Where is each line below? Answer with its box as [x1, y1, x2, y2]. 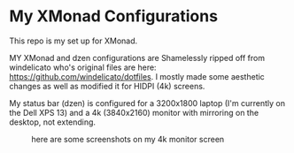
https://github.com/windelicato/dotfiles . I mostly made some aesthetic [9, 71, 266, 81]
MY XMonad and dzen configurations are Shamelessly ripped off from [9, 52, 266, 63]
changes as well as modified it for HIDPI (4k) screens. [9, 80, 205, 91]
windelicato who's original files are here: [9, 62, 157, 73]
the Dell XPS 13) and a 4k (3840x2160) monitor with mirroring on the [9, 107, 259, 118]
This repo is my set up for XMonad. [9, 35, 138, 46]
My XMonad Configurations [9, 6, 219, 27]
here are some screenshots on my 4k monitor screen [31, 134, 225, 144]
